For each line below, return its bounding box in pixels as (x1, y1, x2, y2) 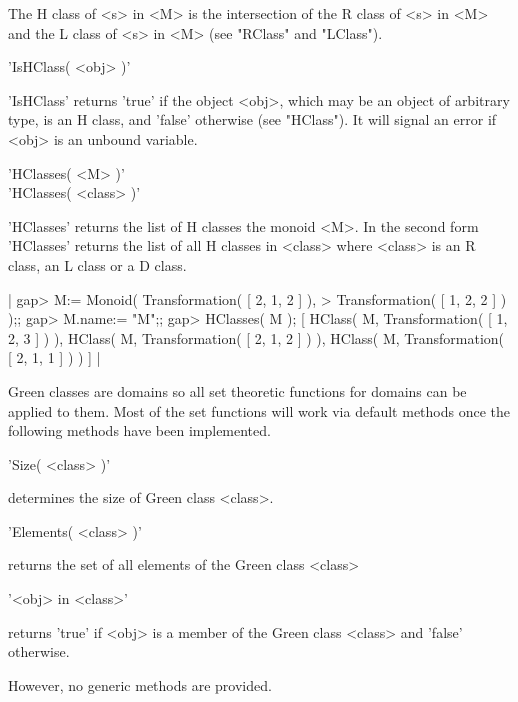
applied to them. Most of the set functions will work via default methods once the (8, 400, 511, 421)
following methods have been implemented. (8, 420, 271, 441)
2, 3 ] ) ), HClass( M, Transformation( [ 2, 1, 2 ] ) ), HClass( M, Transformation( (8, 327, 505, 348)
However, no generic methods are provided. (8, 674, 272, 695)
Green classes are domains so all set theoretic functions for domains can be (8, 380, 467, 401)
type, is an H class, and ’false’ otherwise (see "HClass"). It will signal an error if (8, 109, 497, 130)
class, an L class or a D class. (8, 254, 187, 275)
